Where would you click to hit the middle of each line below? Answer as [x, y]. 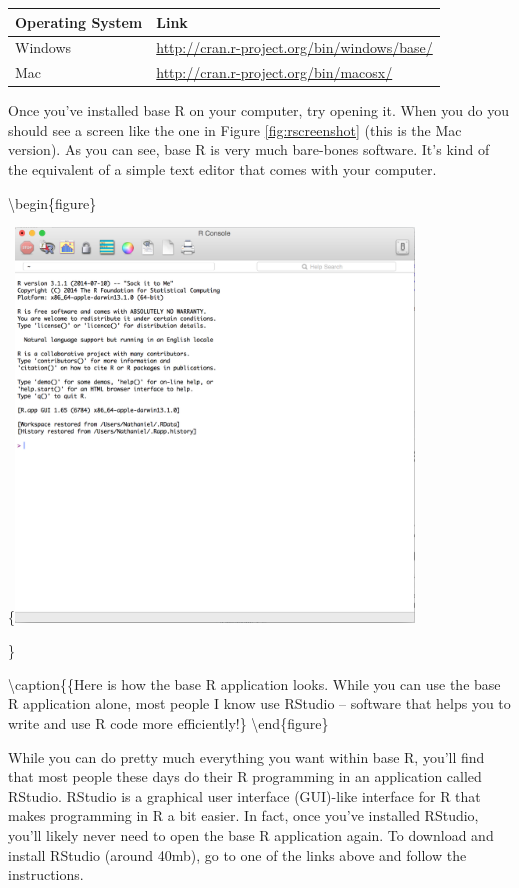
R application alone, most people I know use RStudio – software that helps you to [259, 703]
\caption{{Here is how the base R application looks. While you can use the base [254, 683]
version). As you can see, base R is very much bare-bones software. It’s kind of [249, 149]
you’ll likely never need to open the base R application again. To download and [251, 834]
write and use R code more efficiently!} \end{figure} [168, 722]
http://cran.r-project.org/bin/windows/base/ [294, 47]
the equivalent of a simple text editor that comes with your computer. [222, 169]
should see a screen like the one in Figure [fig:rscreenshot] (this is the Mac [235, 129]
